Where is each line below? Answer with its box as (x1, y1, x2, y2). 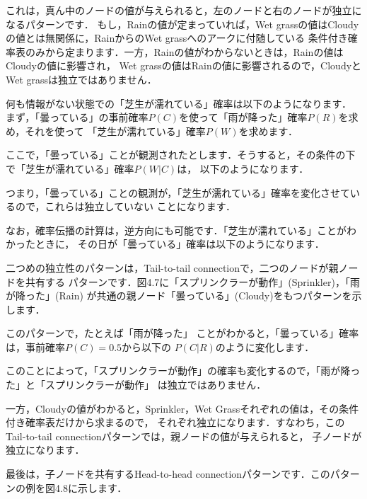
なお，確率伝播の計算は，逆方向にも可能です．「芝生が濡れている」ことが (6, 222, 347, 237)
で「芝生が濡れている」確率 (6, 161, 134, 176)
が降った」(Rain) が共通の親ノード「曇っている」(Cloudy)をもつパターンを (6, 288, 352, 303)
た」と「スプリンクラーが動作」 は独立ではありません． (6, 377, 267, 392)
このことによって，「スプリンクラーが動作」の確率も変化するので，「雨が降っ (6, 363, 361, 378)
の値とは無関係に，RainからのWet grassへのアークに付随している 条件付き (6, 30, 348, 45)
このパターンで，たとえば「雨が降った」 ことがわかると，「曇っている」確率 (6, 326, 359, 340)
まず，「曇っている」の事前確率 (6, 110, 148, 125)
